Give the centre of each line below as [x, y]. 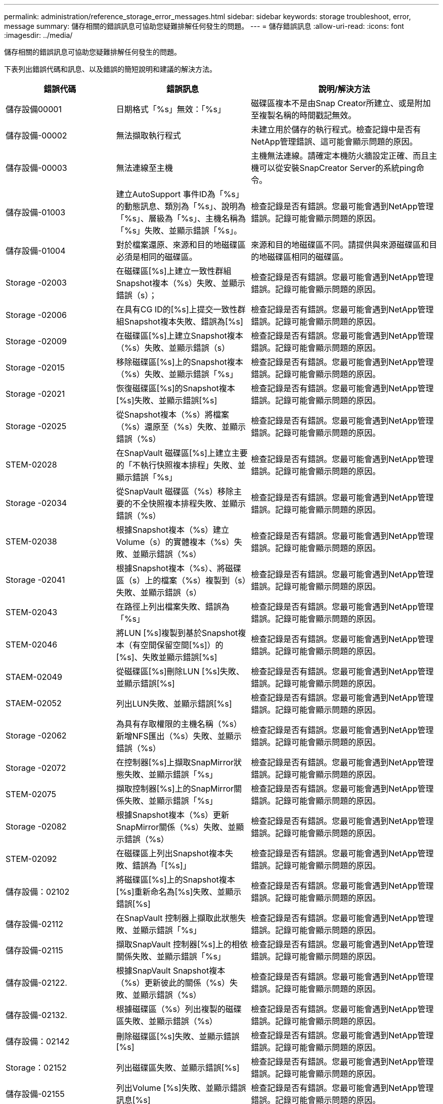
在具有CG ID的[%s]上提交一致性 [177, 309]
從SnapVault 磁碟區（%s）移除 [175, 491]
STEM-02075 [31, 794]
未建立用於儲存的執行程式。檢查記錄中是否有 [336, 129]
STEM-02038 [31, 541]
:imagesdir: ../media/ [38, 35]
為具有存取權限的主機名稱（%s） [179, 724]
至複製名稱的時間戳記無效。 [304, 115]
